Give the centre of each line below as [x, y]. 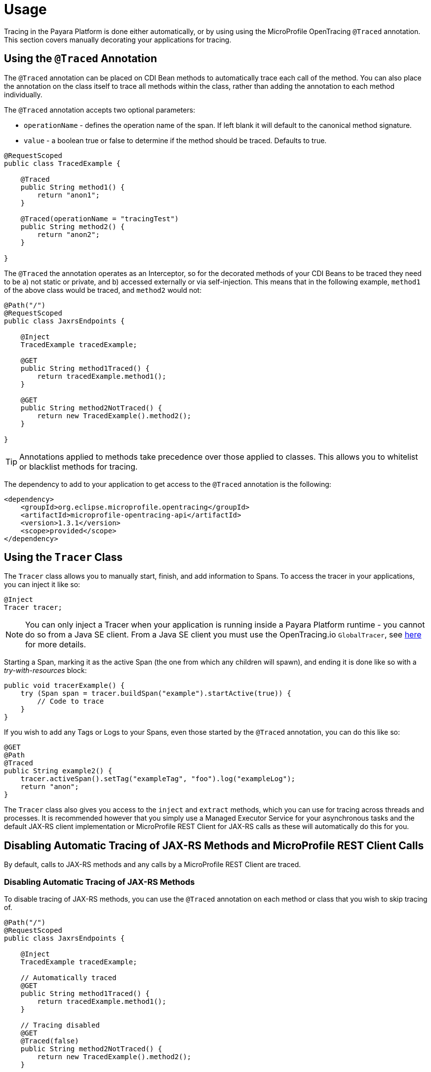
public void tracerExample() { [64, 686]
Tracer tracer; [33, 608]
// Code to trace [71, 701]
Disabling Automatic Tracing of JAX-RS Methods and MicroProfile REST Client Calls [214, 845]
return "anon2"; [68, 234]
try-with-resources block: [45, 671]
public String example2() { [58, 771]
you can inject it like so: [42, 585]
